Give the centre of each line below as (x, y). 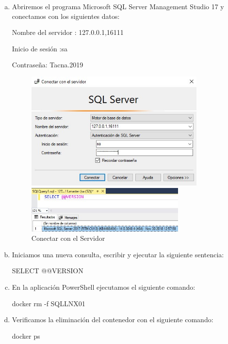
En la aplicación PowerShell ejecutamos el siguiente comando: (104, 287)
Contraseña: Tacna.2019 (48, 65)
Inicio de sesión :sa (40, 48)
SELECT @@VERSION (48, 271)
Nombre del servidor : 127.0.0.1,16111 (68, 32)
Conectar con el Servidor (68, 238)
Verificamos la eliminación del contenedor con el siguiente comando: (113, 320)
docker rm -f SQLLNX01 (49, 303)
